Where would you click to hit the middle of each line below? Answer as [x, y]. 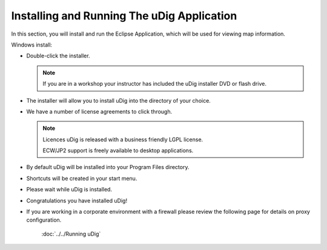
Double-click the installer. [58, 56]
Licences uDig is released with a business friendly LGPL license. [123, 139]
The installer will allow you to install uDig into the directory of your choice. [119, 100]
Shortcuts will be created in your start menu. [82, 178]
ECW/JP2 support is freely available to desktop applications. [118, 150]
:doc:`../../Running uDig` [71, 234]
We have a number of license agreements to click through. [99, 111]
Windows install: [32, 45]
